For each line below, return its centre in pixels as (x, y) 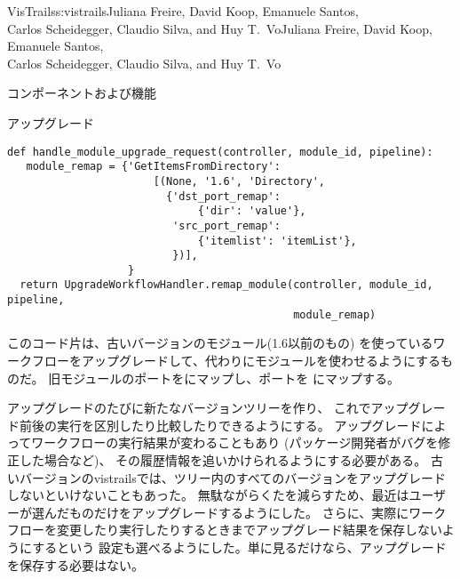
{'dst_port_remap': (223, 196)
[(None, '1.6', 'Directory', (239, 181)
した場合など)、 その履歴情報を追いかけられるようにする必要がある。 (223, 460)
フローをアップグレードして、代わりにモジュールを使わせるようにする (236, 361)
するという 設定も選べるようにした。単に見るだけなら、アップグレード (239, 547)
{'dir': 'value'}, (252, 211)
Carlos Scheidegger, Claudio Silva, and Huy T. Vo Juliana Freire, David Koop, (220, 28)
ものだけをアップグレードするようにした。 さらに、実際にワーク (258, 512)
